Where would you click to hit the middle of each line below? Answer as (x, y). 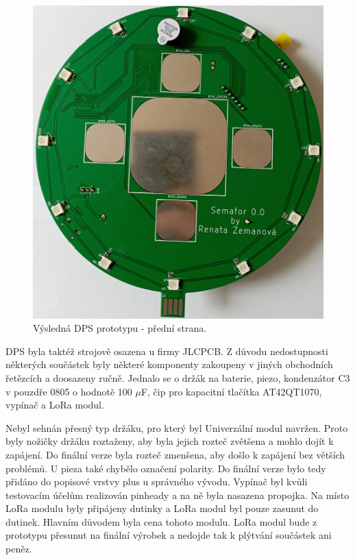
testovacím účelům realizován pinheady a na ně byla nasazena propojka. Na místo (177, 495)
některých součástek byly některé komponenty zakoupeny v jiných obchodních (169, 364)
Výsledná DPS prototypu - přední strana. (120, 328)
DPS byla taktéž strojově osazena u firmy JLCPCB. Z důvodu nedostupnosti (167, 351)
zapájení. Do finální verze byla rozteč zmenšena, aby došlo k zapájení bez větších (175, 454)
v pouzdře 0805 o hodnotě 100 (69, 391)
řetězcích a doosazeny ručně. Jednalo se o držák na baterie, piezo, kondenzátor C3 (178, 377)
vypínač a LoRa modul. (55, 405)
